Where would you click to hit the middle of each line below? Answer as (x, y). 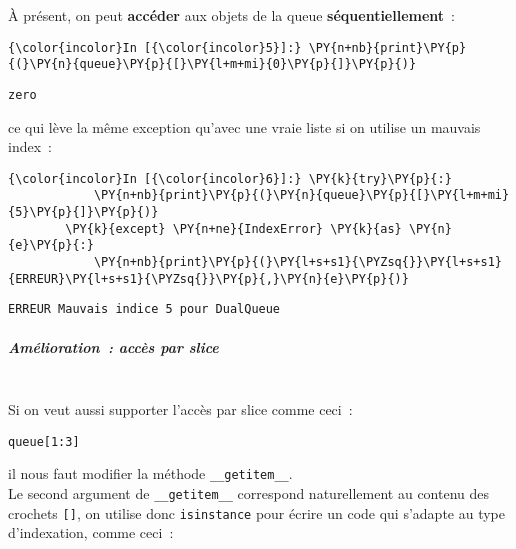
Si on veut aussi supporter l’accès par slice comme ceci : (180, 409)
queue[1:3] (44, 441)
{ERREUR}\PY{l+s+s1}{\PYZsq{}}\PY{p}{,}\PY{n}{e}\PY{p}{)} (208, 278)
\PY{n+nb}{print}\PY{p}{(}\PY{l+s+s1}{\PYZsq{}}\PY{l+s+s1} (297, 262)
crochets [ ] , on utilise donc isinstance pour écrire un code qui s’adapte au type (256, 512)
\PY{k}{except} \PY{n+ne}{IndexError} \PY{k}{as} (233, 228)
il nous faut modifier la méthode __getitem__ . (150, 473)
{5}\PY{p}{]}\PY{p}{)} (83, 212)
